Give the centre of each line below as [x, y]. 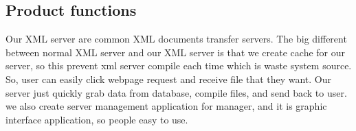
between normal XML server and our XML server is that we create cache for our [176, 52]
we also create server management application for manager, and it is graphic [166, 106]
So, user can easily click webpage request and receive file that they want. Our [169, 79]
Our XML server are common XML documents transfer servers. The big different [176, 39]
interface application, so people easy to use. [97, 119]
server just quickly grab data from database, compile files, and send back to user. [176, 92]
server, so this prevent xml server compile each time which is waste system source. [179, 65]
